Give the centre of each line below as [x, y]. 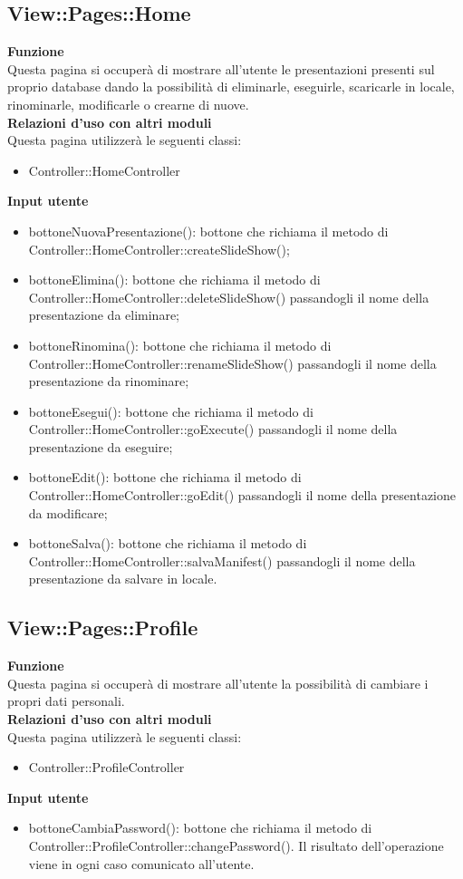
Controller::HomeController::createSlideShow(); [159, 249]
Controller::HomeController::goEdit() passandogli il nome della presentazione [242, 495]
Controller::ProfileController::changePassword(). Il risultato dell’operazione [236, 845]
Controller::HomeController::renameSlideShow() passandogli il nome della [232, 363]
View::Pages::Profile [103, 628]
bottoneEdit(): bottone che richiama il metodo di [165, 477]
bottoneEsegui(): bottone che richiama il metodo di [171, 411]
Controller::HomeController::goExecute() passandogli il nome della [213, 429]
